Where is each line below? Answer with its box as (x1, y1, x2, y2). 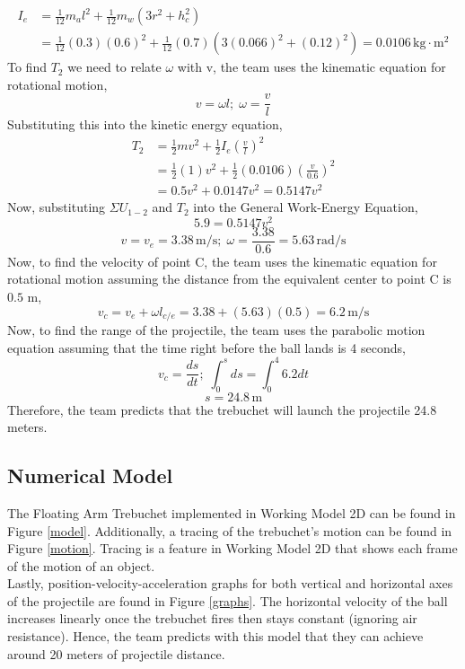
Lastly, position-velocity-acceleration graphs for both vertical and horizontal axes (7, 574, 453, 593)
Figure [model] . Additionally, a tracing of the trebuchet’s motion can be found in (7, 521, 452, 540)
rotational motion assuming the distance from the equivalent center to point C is (7, 269, 452, 288)
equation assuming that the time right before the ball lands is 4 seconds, (7, 338, 406, 357)
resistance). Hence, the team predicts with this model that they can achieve (7, 627, 424, 646)
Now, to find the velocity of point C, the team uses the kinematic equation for (7, 251, 437, 270)
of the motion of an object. (7, 556, 155, 575)
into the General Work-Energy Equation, (193, 198, 418, 216)
